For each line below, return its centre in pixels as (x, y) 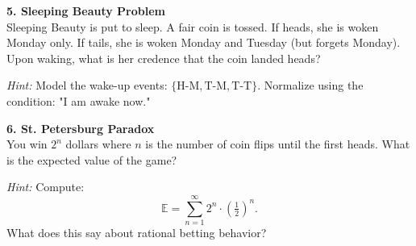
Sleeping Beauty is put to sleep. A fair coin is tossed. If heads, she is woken (193, 26)
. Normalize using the (310, 85)
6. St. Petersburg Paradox (81, 128)
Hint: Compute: (46, 187)
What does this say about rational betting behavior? (137, 233)
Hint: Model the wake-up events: (87, 85)
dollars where (98, 144)
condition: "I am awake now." (79, 100)
